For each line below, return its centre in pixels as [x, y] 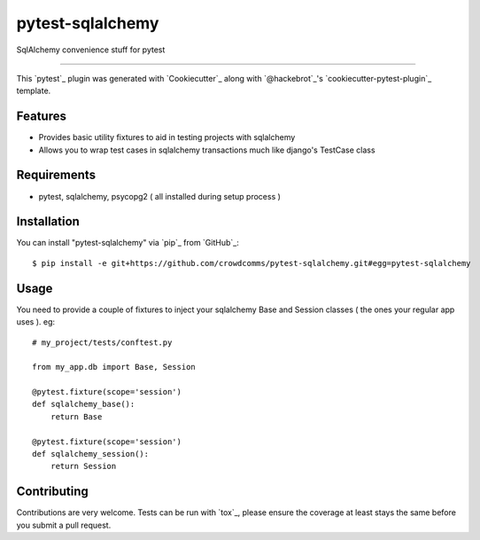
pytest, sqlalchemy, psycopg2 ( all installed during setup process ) [159, 196]
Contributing [52, 492]
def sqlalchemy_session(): [91, 454]
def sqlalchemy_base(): [84, 404]
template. [34, 91]
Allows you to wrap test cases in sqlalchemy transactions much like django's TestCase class [207, 150]
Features [41, 117]
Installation [48, 222]
